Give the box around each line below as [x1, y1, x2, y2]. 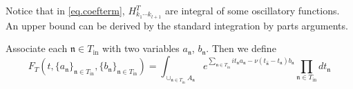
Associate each [6, 41, 68, 55]
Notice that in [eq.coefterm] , [6, 3, 125, 17]
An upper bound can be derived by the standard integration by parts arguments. [6, 18, 348, 32]
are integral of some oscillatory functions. [165, 3, 340, 17]
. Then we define [206, 41, 276, 55]
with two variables [102, 41, 180, 55]
